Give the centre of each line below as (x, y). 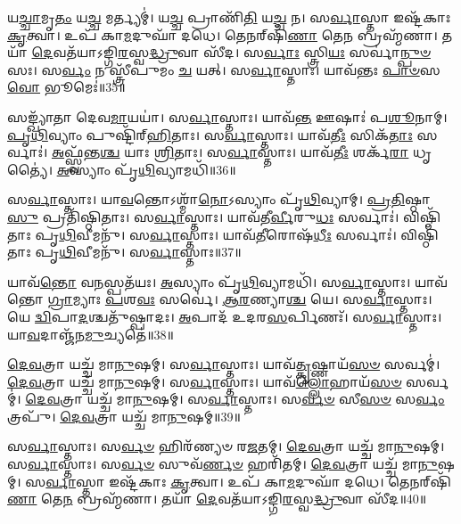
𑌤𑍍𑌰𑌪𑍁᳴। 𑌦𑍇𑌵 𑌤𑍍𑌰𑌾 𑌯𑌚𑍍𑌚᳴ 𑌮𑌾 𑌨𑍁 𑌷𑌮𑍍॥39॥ (124, 416)
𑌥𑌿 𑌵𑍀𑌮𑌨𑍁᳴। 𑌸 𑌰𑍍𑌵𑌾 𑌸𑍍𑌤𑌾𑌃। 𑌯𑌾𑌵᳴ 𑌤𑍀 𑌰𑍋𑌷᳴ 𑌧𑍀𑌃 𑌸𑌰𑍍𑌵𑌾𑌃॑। (228, 234)
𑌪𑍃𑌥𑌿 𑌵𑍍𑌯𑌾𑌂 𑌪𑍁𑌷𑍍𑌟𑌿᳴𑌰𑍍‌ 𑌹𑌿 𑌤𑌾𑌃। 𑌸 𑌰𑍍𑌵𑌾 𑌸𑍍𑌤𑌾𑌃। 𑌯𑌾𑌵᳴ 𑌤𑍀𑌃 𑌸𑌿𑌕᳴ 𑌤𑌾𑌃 (210, 134)
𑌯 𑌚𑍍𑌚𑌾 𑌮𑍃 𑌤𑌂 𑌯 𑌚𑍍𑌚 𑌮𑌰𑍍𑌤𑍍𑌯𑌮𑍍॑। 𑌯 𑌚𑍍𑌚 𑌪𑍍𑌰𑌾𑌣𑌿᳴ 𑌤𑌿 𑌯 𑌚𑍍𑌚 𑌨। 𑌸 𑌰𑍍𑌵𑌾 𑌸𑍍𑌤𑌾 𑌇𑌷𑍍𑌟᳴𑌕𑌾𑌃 (229, 17)
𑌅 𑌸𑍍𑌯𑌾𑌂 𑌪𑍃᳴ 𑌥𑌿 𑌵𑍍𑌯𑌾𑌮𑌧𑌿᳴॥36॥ (146, 169)
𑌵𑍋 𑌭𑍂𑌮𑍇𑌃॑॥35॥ (66, 87)
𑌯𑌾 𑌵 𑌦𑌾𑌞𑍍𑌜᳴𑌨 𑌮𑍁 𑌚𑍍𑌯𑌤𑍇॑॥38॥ (91, 334)
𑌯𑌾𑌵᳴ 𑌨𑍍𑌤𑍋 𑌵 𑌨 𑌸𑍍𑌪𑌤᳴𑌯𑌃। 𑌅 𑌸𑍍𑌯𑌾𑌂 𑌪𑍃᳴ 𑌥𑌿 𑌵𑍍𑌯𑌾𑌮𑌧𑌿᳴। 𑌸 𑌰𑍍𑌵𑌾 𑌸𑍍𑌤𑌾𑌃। (209, 281)
